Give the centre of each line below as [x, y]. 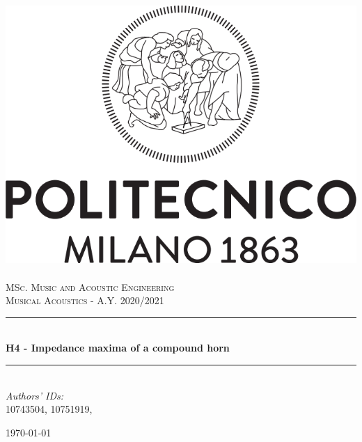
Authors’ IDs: [35, 395]
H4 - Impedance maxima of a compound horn [118, 348]
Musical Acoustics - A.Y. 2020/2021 [85, 300]
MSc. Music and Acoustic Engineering [90, 286]
